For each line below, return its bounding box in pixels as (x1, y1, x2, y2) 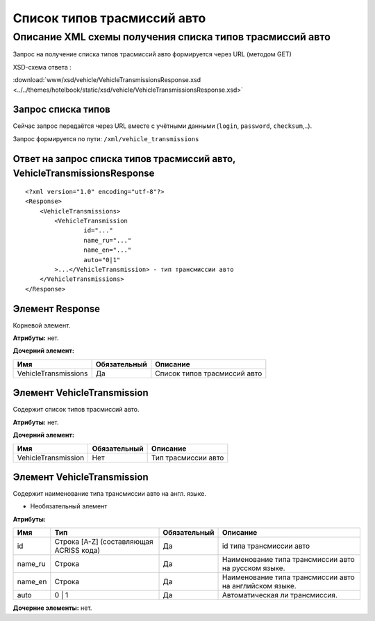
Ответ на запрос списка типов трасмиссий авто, (12, 153, 236, 165)
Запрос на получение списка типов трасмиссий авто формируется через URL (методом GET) (12, 50, 292, 58)
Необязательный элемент (30, 502, 108, 510)
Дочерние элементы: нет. (12, 604, 92, 612)
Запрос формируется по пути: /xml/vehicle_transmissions (12, 134, 199, 143)
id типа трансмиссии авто (222, 541, 310, 551)
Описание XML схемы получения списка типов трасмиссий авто (12, 31, 331, 43)
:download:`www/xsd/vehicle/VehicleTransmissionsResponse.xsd (12, 76, 201, 84)
